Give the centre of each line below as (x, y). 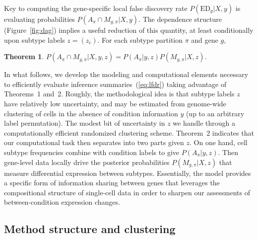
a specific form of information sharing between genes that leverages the (112, 183)
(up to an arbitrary (215, 113)
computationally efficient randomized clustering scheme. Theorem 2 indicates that (129, 132)
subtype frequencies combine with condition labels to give (92, 152)
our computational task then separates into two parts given (94, 142)
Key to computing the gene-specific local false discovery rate (96, 8)
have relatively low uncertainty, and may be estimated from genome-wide (115, 103)
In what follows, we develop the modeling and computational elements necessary (126, 74)
